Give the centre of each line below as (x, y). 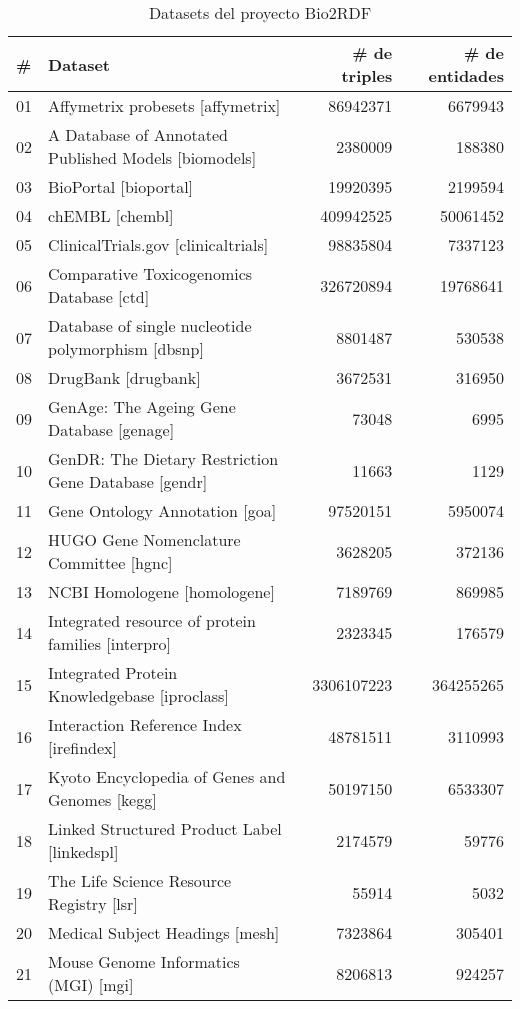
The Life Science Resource (140, 880)
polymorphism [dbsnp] (126, 348)
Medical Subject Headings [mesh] (164, 932)
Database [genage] (111, 429)
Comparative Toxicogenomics (150, 273)
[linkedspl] (83, 851)
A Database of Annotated (138, 134)
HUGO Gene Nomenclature (144, 539)
